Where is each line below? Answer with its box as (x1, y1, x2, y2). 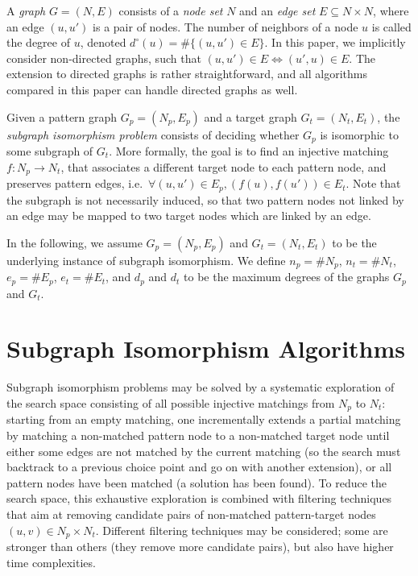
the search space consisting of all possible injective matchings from (6, 394, 335, 411)
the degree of (6, 34, 70, 51)
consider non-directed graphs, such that (6, 49, 201, 66)
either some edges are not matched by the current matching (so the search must (6, 442, 401, 459)
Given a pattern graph (6, 108, 118, 125)
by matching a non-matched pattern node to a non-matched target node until (6, 426, 390, 443)
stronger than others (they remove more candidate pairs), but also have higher (6, 537, 394, 554)
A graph (6, 2, 46, 19)
